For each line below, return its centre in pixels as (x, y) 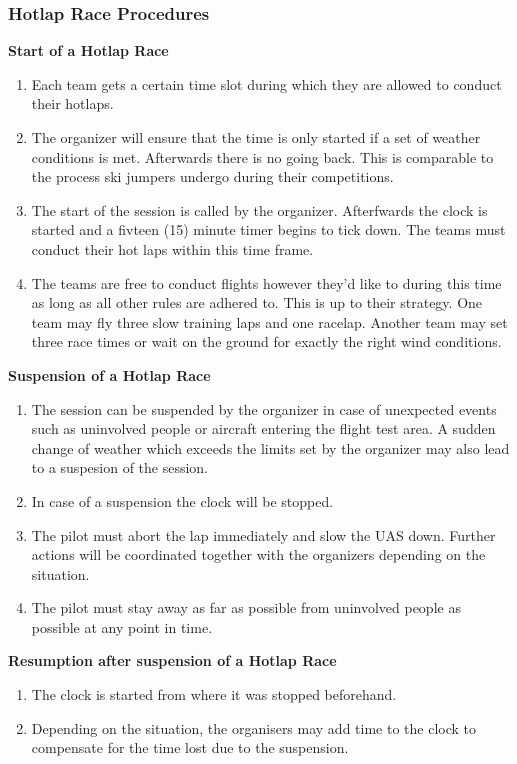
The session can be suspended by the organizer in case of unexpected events (264, 408)
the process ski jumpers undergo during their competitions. (212, 176)
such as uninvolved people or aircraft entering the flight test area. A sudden (263, 428)
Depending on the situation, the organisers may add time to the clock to (254, 727)
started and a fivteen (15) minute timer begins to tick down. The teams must (268, 229)
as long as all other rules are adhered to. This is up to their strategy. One (257, 302)
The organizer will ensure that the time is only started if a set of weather (256, 137)
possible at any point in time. (122, 626)
